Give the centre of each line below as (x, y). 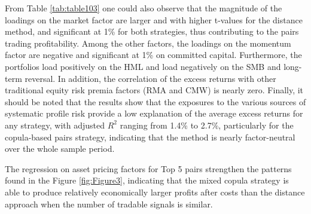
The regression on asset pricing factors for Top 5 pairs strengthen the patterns (148, 168)
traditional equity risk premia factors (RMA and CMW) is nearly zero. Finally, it (154, 90)
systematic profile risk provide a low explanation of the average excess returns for (154, 113)
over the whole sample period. (60, 149)
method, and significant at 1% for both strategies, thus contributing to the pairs (152, 31)
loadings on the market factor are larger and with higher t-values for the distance (154, 19)
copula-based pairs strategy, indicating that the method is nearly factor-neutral (150, 137)
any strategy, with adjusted (55, 125)
